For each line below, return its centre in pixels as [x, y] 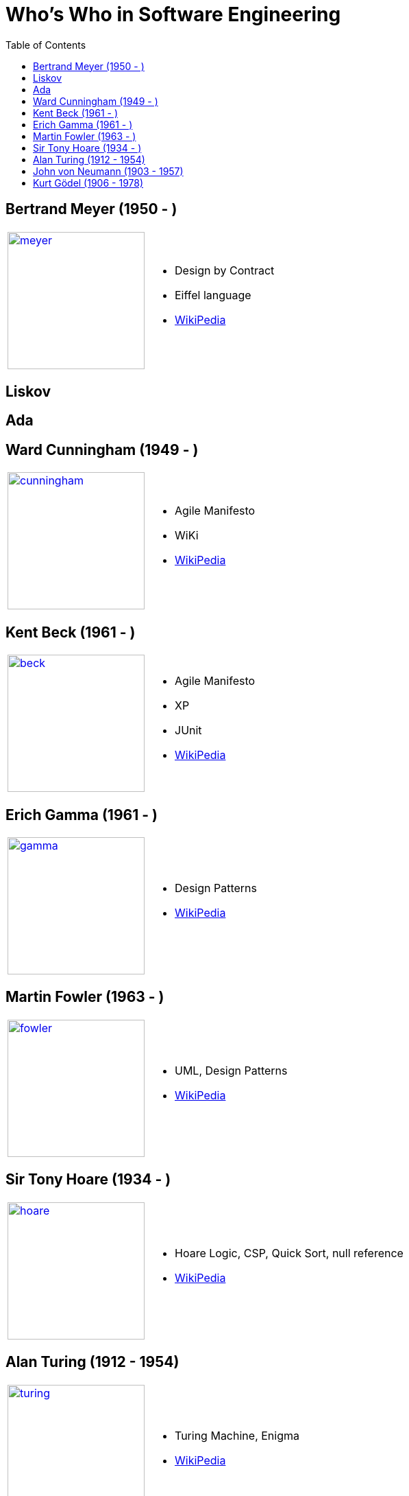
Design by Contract [225, 270]
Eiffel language [213, 295]
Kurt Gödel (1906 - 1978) [88, 183]
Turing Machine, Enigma [237, 1435]
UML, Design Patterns [231, 1070]
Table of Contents [46, 45]
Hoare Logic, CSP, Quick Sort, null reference [289, 1253]
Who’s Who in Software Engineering [173, 14]
